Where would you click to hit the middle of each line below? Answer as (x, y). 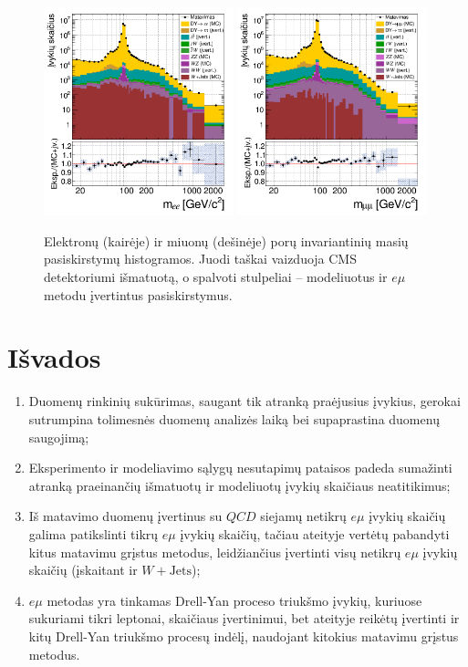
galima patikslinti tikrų (94, 533)
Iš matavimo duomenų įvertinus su (125, 516)
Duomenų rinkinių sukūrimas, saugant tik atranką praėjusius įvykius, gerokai (244, 401)
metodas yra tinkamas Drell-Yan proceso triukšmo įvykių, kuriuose (234, 600)
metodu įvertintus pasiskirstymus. (138, 294)
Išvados (54, 357)
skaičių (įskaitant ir (83, 570)
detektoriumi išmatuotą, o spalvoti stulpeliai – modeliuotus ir (216, 277)
